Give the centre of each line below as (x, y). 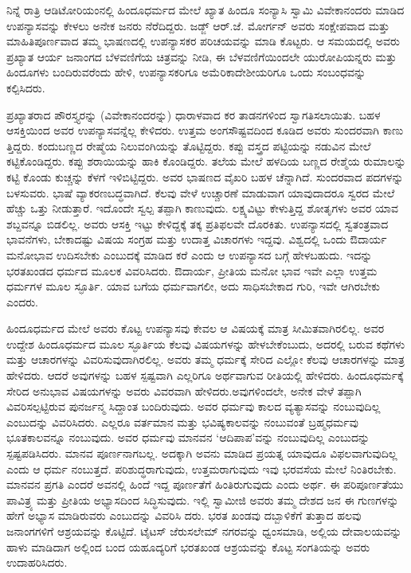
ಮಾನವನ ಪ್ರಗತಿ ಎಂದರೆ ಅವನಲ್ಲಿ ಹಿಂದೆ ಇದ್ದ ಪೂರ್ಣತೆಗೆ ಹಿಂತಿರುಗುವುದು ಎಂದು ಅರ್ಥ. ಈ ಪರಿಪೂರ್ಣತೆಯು (205, 484)
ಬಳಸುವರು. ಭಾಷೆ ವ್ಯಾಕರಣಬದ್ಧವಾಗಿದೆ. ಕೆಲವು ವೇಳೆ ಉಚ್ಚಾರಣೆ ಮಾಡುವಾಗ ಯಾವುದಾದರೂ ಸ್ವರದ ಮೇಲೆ (201, 192)
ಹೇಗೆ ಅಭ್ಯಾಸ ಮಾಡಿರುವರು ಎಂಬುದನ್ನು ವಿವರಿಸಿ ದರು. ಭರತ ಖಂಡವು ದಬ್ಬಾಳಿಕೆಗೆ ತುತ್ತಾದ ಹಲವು (184, 515)
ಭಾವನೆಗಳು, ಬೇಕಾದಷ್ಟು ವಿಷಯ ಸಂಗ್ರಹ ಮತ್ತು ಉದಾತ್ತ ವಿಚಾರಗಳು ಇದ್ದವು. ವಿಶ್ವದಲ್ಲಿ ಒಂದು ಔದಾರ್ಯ (197, 239)
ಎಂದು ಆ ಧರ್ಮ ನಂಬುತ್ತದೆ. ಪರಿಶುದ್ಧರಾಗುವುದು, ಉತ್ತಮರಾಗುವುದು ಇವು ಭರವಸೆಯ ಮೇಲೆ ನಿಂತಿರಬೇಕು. (202, 468)
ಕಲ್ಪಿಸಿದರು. (26, 87)
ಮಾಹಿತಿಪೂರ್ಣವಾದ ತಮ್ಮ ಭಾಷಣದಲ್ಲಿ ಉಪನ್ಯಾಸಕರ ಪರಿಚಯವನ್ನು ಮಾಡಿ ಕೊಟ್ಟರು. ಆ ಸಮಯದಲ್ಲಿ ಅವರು (203, 41)
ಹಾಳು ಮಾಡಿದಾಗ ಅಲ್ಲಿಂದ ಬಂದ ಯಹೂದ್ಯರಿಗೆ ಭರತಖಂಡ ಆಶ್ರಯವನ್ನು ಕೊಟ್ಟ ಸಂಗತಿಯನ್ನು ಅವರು (188, 546)
